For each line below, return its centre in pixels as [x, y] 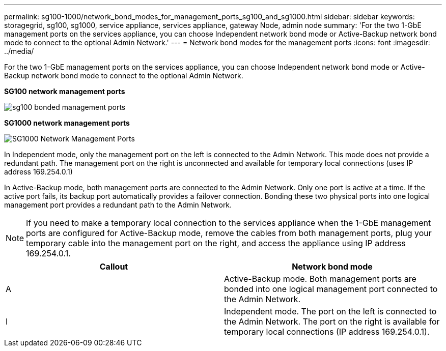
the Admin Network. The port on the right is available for [332, 321]
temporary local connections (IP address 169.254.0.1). [327, 332]
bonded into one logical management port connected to [331, 289]
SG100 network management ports [65, 91]
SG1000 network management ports [67, 123]
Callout [114, 267]
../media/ [19, 51]
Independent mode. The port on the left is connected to [330, 311]
